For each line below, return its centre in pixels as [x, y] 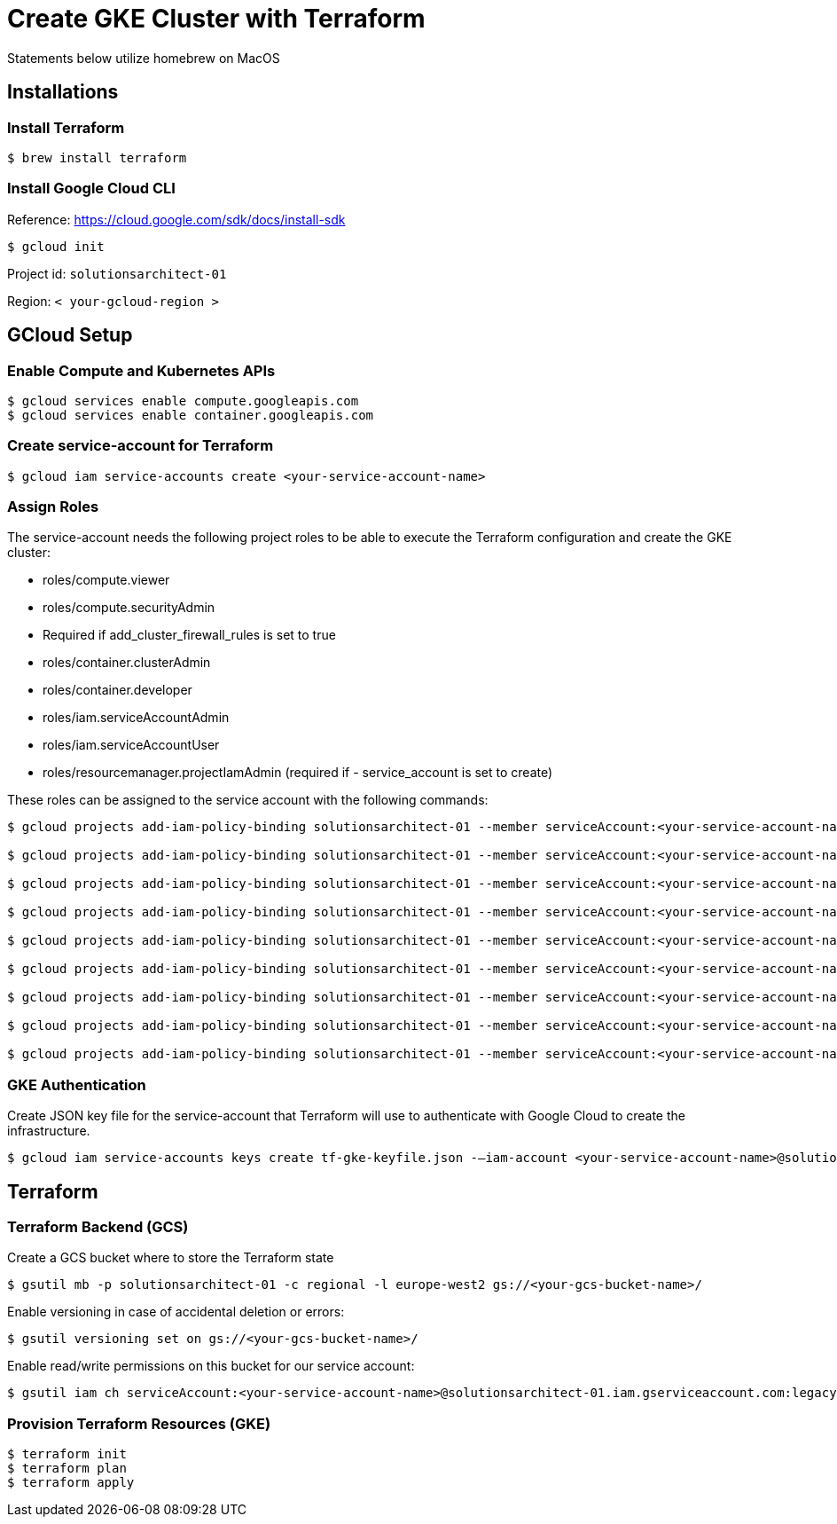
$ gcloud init [56, 246]
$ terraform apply [71, 1483]
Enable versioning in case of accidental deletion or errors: [176, 1312]
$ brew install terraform [97, 157]
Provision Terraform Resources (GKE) [139, 1423]
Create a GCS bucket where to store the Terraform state [171, 1258]
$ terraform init [67, 1454]
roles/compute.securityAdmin [129, 608]
